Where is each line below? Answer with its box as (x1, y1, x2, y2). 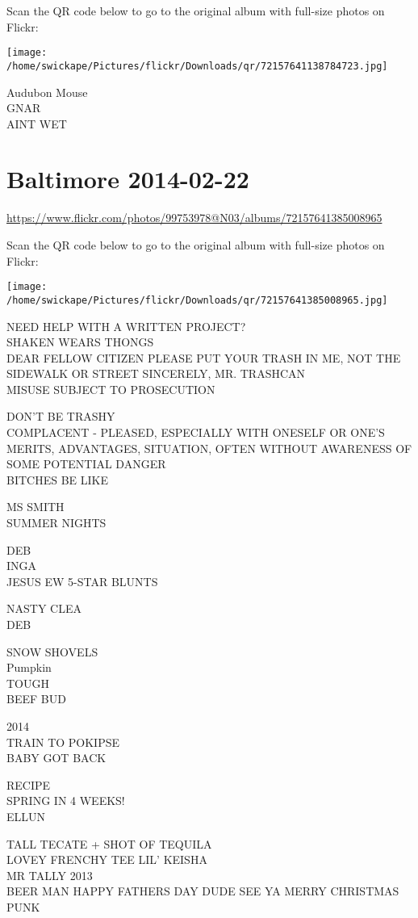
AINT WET (6, 115, 67, 132)
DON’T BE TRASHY (6, 408, 115, 425)
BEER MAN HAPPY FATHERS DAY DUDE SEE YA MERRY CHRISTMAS (6, 882, 399, 899)
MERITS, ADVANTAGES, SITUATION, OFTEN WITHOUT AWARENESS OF (6, 439, 412, 456)
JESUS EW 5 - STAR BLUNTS (6, 572, 158, 589)
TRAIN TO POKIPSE (6, 733, 120, 750)
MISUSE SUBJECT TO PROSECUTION (6, 380, 215, 397)
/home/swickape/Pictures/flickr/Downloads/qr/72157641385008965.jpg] (6, 294, 388, 306)
